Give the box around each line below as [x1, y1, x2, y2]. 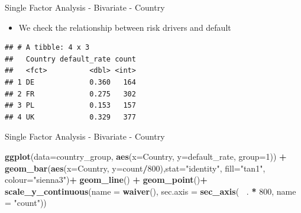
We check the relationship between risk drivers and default [18, 21, 231, 33]
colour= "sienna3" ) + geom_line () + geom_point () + [5, 173, 208, 186]
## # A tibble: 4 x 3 [5, 43, 90, 52]
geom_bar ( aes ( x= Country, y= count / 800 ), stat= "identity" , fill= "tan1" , [5, 162, 266, 174]
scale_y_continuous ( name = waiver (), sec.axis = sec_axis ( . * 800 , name [5, 185, 296, 197]
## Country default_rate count [5, 54, 136, 63]
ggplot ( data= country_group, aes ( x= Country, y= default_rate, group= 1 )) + [5, 150, 287, 162]
